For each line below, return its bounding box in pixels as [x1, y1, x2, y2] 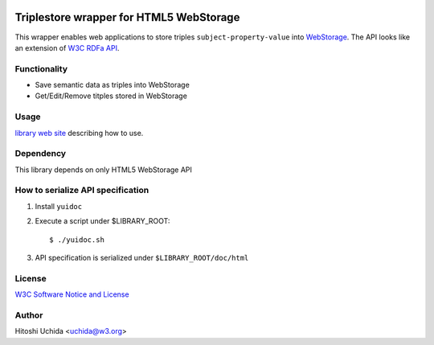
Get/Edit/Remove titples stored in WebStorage [35, 91, 188, 101]
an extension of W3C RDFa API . [14, 43, 120, 52]
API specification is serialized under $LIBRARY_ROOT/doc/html [35, 253, 249, 263]
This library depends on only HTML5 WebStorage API [14, 165, 193, 175]
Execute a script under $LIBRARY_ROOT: [35, 216, 170, 226]
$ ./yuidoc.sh [49, 235, 104, 244]
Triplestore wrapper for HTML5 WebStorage [14, 10, 240, 24]
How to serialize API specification [14, 185, 149, 196]
